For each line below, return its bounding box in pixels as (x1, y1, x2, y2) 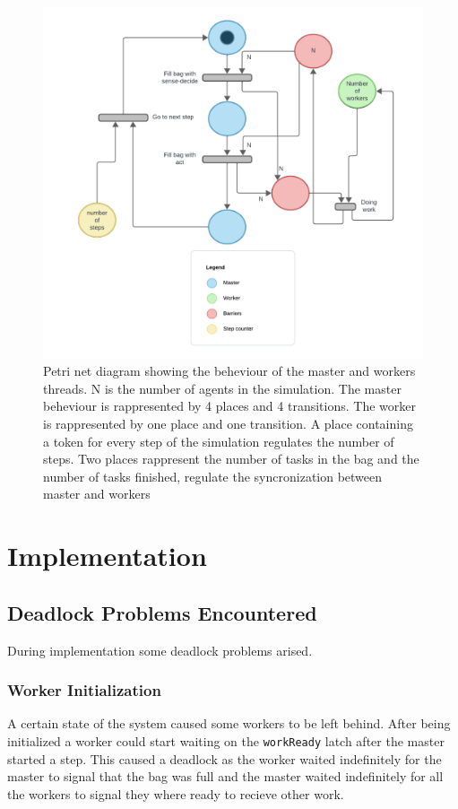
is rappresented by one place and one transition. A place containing (43, 414, 413, 433)
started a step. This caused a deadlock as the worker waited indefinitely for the (7, 749, 442, 768)
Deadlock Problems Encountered (7, 598, 317, 626)
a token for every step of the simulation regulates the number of (43, 431, 394, 450)
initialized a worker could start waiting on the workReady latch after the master (7, 732, 445, 751)
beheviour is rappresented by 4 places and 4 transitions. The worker (43, 396, 416, 415)
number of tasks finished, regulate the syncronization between (43, 466, 383, 485)
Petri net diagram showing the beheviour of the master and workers (43, 361, 416, 380)
